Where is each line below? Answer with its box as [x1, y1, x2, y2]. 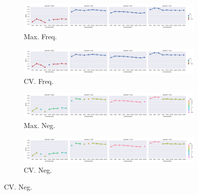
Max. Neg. [24, 120, 55, 130]
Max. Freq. [24, 31, 57, 41]
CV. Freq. [24, 75, 54, 86]
